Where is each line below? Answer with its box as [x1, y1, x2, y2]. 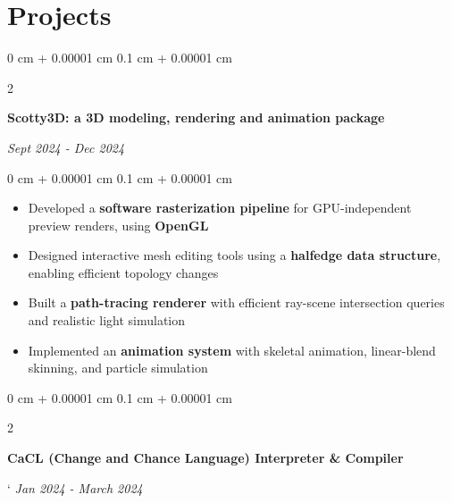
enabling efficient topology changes [28, 263, 219, 281]
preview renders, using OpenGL [28, 215, 209, 234]
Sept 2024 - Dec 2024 [7, 138, 125, 156]
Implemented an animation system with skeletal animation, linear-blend [28, 340, 436, 359]
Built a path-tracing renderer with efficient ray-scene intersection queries [28, 293, 445, 312]
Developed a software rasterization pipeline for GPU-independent [28, 198, 412, 217]
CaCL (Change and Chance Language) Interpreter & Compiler [7, 449, 404, 467]
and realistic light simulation [28, 311, 186, 330]
